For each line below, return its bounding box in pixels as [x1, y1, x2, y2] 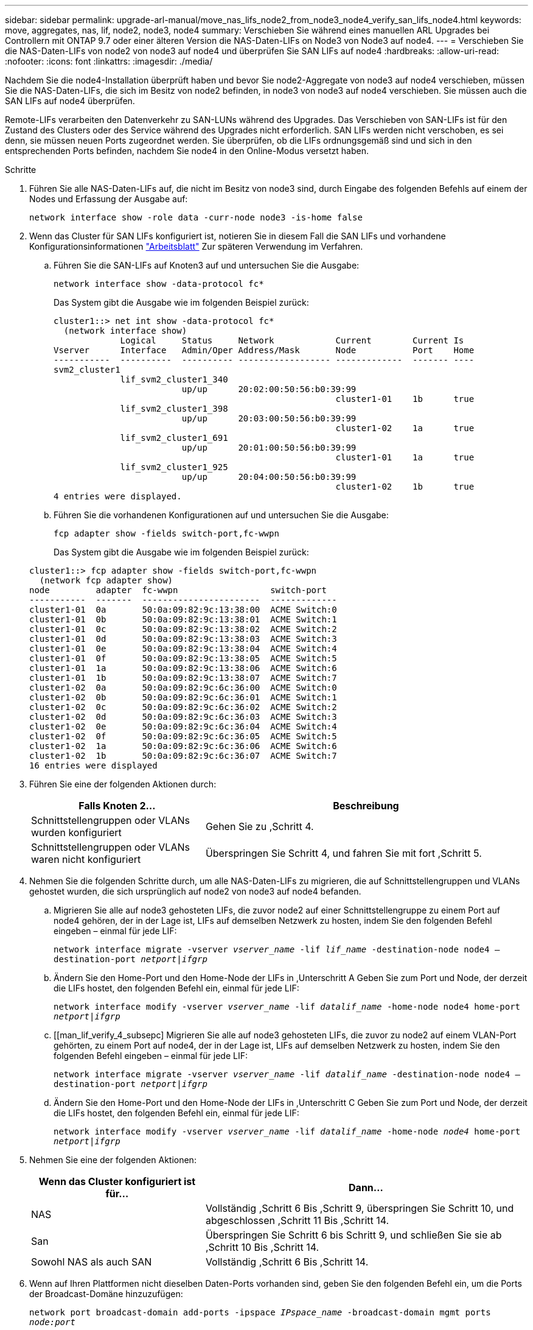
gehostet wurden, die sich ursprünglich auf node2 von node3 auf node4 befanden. [29, 886, 361, 896]
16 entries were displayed [29, 761, 158, 770]
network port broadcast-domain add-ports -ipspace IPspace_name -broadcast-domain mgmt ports [29, 1307, 491, 1317]
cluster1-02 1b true [335, 482, 475, 491]
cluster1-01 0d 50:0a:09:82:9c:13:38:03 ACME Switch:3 [29, 634, 337, 644]
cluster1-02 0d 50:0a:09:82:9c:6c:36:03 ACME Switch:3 [29, 712, 337, 722]
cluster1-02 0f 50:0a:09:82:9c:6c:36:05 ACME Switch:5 [29, 731, 337, 741]
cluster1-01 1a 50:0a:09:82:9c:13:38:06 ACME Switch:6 [29, 663, 337, 673]
